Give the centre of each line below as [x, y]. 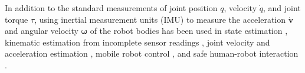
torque [17, 19]
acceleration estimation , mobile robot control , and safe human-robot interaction [152, 53]
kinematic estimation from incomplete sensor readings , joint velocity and [137, 42]
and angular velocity [42, 31]
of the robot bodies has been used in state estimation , [189, 31]
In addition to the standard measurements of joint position [111, 8]
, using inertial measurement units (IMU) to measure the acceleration [160, 19]
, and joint [282, 8]
